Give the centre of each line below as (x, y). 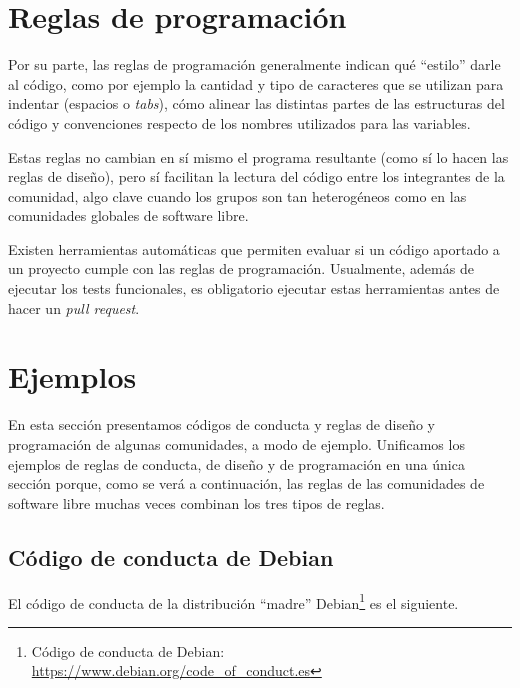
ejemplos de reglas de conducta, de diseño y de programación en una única (236, 463)
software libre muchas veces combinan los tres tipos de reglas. (196, 502)
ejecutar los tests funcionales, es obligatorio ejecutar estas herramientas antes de (254, 288)
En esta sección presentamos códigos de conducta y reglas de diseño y (221, 424)
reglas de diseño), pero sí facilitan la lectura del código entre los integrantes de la (256, 176)
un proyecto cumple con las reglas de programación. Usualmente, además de (241, 268)
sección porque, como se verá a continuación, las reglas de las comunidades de (246, 483)
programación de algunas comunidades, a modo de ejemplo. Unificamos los (236, 443)
